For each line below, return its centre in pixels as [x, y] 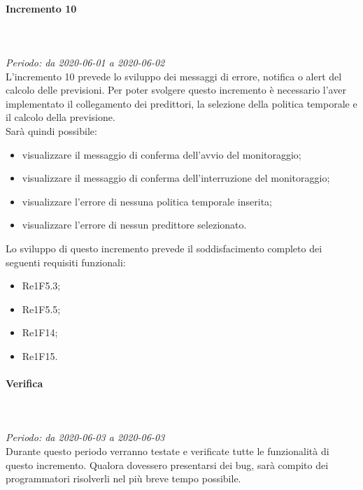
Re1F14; [40, 332]
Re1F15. [40, 355]
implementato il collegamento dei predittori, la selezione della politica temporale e [181, 103]
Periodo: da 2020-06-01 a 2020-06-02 [85, 62]
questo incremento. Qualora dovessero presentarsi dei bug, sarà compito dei [167, 464]
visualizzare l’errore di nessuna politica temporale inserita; [147, 201]
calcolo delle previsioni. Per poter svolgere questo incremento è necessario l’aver [176, 90]
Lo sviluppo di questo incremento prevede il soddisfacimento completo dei [164, 248]
